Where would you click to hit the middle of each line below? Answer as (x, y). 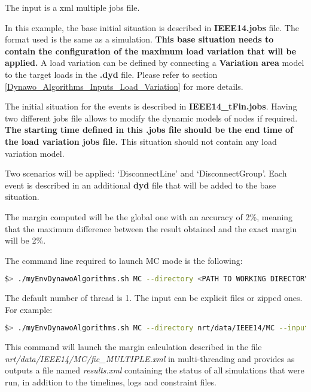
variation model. (35, 153)
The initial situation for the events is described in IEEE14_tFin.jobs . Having (151, 106)
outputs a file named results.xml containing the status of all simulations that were (155, 370)
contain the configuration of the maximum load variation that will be (151, 51)
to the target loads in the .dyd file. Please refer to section (111, 74)
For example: (29, 309)
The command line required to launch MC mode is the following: (124, 260)
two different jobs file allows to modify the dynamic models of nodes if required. (151, 118)
